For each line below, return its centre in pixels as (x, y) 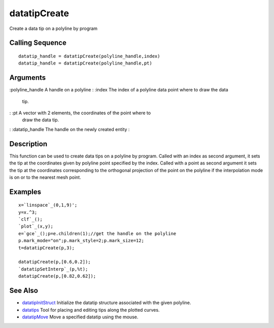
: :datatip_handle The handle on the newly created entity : (70, 129)
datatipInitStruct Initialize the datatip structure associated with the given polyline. (107, 303)
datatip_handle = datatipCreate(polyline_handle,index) (89, 56)
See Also (24, 291)
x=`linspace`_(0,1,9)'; (48, 205)
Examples (25, 192)
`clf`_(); (30, 219)
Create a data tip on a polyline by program (54, 28)
